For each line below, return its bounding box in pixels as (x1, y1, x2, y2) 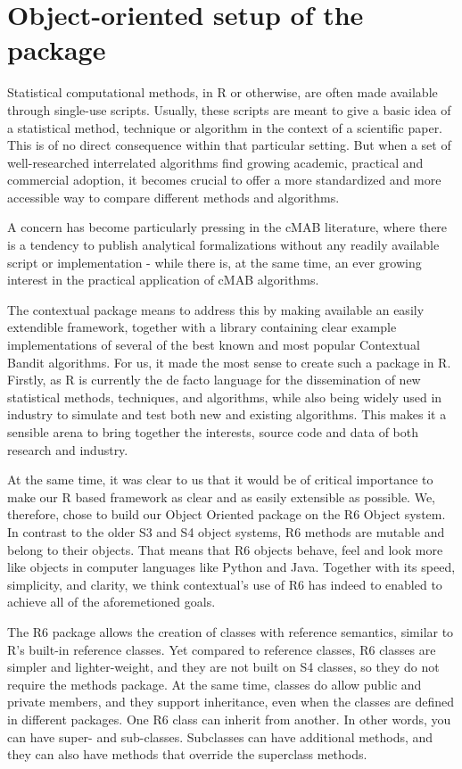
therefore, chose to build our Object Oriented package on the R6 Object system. (7, 505, 446, 524)
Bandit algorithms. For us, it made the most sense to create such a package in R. (7, 352, 451, 371)
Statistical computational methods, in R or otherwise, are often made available (7, 83, 438, 102)
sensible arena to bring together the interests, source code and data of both (7, 423, 419, 441)
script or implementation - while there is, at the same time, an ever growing (7, 252, 422, 271)
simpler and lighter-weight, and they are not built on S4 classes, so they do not (7, 657, 440, 676)
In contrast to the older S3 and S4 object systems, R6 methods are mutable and (7, 522, 445, 541)
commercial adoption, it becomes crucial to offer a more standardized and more (7, 170, 441, 189)
